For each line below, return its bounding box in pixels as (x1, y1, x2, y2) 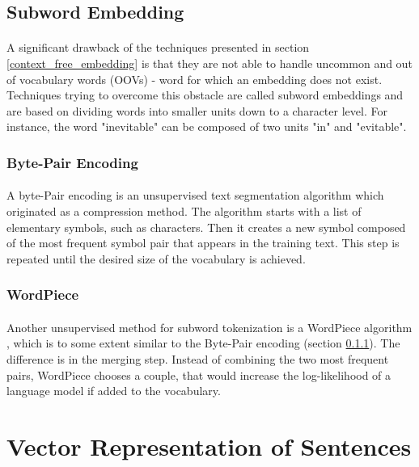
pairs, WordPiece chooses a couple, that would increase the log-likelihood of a (6, 366, 391, 383)
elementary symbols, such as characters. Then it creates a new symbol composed (6, 218, 406, 235)
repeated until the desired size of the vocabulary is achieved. (6, 250, 306, 267)
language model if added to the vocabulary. (6, 382, 221, 399)
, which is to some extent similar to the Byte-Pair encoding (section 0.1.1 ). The (6, 334, 400, 351)
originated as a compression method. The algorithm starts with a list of (6, 202, 362, 219)
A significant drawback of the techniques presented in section (6, 39, 310, 56)
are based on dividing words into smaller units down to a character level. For (6, 102, 387, 119)
